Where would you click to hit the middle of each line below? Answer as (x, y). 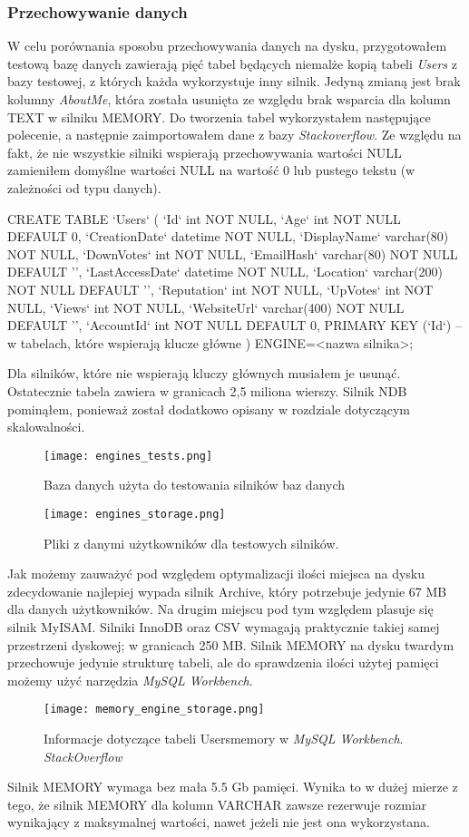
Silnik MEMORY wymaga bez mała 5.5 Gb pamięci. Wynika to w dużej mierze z (233, 787)
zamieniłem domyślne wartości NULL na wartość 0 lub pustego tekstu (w (211, 170)
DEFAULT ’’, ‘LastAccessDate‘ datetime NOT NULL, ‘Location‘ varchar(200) (225, 272)
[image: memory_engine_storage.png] (154, 710)
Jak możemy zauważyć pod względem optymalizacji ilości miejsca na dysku (216, 574)
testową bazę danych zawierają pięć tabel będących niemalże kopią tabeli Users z (232, 63)
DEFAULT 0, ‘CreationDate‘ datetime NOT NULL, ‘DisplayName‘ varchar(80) (228, 236)
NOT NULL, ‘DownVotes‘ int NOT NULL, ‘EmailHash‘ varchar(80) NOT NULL (233, 253)
